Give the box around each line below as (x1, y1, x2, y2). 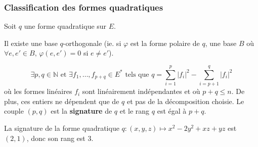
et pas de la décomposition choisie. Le (126, 95, 244, 106)
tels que (125, 71, 149, 78)
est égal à (157, 106, 187, 116)
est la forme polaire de (130, 37, 200, 48)
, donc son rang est (26, 132, 85, 143)
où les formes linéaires (4, 86, 72, 96)
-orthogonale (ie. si (63, 37, 121, 48)
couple (4, 106, 24, 116)
